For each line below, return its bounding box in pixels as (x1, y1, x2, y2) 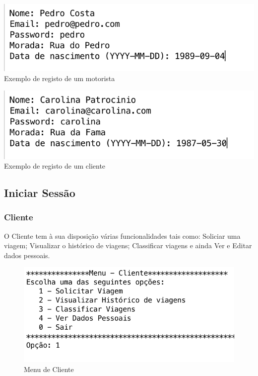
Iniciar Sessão (4, 185, 75, 200)
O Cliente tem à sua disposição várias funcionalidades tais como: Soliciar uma (4, 230, 241, 241)
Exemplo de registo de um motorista (4, 73, 115, 83)
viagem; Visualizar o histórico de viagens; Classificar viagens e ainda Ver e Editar (4, 240, 252, 251)
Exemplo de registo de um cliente (4, 161, 106, 171)
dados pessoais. (4, 250, 50, 260)
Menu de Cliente (24, 364, 74, 374)
